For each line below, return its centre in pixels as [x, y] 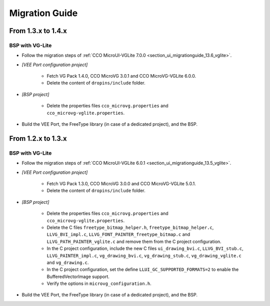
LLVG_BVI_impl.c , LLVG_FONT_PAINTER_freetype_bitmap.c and [118, 234]
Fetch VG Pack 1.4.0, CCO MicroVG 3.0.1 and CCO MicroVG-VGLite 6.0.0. [121, 76]
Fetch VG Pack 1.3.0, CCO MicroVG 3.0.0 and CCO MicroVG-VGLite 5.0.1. [121, 183]
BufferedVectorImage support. [78, 276]
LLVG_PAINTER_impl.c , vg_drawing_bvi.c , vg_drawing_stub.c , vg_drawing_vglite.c [144, 255]
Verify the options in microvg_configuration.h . [99, 283]
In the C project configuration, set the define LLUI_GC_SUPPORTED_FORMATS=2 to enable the [143, 269]
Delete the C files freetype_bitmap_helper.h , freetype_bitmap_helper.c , [130, 227]
